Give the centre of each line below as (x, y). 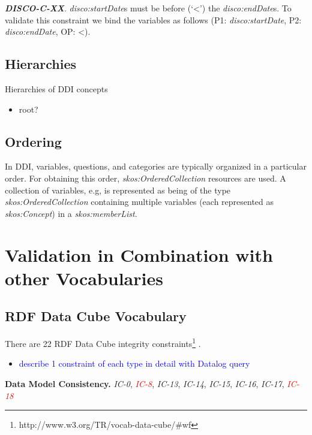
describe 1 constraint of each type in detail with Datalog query (134, 363)
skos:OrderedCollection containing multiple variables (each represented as (139, 202)
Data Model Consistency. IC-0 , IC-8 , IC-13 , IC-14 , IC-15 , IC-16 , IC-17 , (145, 383)
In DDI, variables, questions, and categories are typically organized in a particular (156, 166)
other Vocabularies (84, 278)
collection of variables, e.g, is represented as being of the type (118, 190)
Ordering (33, 141)
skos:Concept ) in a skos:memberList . (71, 213)
